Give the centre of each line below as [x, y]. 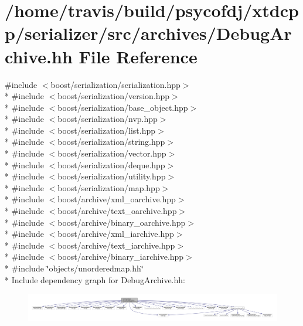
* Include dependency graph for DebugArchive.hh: [95, 279]
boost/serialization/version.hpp [114, 96]
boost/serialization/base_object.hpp [123, 107]
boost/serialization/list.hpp [106, 130]
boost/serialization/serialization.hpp [115, 84]
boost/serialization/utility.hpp [112, 176]
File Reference [138, 56]
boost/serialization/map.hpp [109, 187]
